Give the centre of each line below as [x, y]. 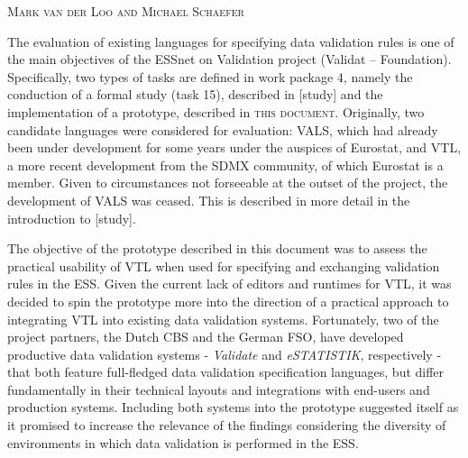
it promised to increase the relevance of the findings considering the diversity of [227, 425]
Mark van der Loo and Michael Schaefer [126, 11]
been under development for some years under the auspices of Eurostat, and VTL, [234, 147]
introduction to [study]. [72, 218]
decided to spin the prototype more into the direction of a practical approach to [228, 301]
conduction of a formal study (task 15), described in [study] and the [195, 94]
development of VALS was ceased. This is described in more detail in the [209, 200]
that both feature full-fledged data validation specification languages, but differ [226, 372]
